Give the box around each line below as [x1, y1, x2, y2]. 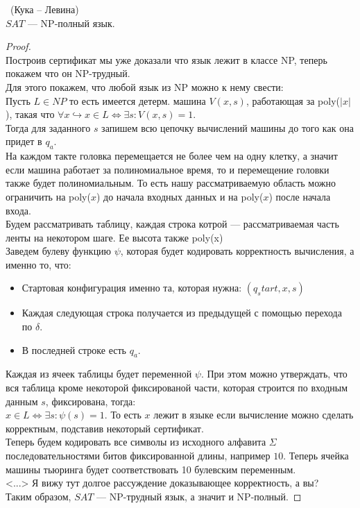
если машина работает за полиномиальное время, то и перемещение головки [6, 162, 329, 176]
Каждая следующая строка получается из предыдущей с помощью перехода [22, 305, 342, 320]
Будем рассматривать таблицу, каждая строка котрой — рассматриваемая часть [6, 217, 339, 231]
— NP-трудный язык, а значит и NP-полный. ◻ [96, 489, 302, 503]
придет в [6, 134, 42, 149]
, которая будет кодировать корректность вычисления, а [120, 244, 354, 258]
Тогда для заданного [6, 120, 91, 135]
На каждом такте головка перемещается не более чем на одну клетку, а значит [6, 149, 338, 163]
